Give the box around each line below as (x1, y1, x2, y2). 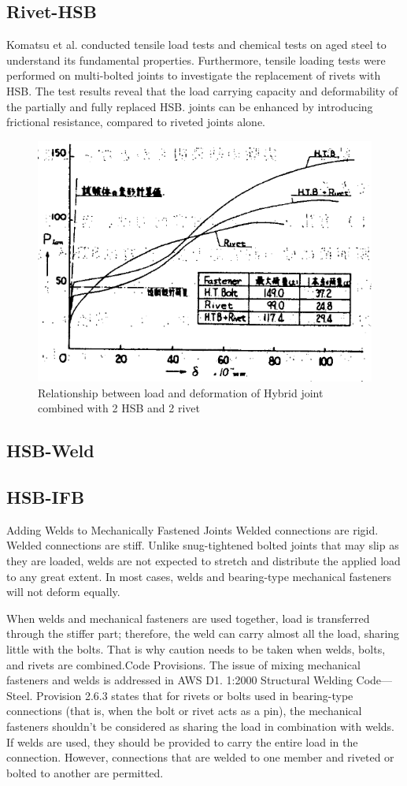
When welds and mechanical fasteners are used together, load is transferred (6, 609, 370, 626)
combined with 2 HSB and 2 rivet (38, 400, 200, 416)
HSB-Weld (6, 438, 94, 463)
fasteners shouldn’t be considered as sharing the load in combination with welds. (6, 717, 395, 734)
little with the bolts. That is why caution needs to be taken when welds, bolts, (6, 641, 386, 657)
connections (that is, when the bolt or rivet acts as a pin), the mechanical (6, 702, 362, 719)
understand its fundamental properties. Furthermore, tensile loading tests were (6, 51, 386, 68)
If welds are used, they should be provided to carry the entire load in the (6, 733, 358, 750)
